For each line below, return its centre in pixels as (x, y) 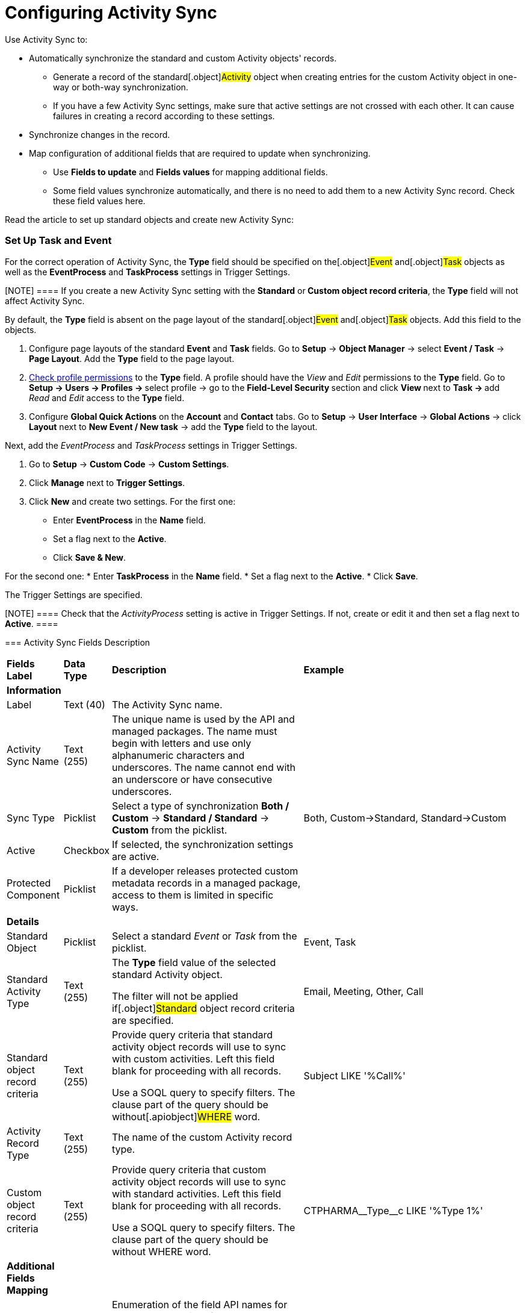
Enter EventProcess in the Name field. (129, 520)
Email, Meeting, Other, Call (364, 991)
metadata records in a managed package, (206, 883)
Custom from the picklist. (169, 830)
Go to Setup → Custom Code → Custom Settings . (129, 464)
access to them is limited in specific (193, 895)
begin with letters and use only (181, 743)
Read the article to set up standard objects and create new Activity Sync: (149, 219)
